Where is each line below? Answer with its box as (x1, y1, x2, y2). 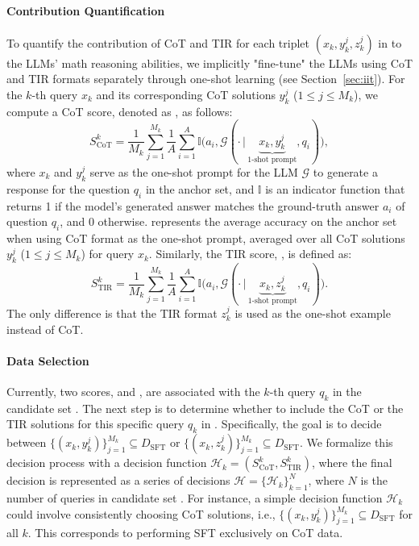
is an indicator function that (265, 180, 405, 197)
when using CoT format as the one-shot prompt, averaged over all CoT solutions (6, 229, 405, 246)
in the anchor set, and (145, 180, 255, 197)
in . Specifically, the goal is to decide (201, 415, 382, 432)
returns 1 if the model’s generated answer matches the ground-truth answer (6, 197, 380, 214)
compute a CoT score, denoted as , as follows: (6, 102, 233, 119)
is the (360, 472, 388, 489)
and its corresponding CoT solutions (96, 85, 276, 102)
